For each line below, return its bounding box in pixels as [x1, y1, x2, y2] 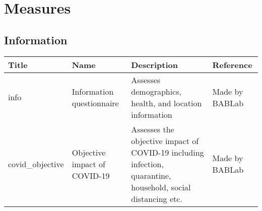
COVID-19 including [131, 146, 204, 158]
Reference [212, 58, 252, 71]
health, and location [131, 97, 202, 109]
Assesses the [131, 123, 174, 135]
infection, [131, 158, 164, 170]
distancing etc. [131, 192, 182, 204]
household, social [131, 181, 191, 193]
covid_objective [8, 158, 64, 170]
